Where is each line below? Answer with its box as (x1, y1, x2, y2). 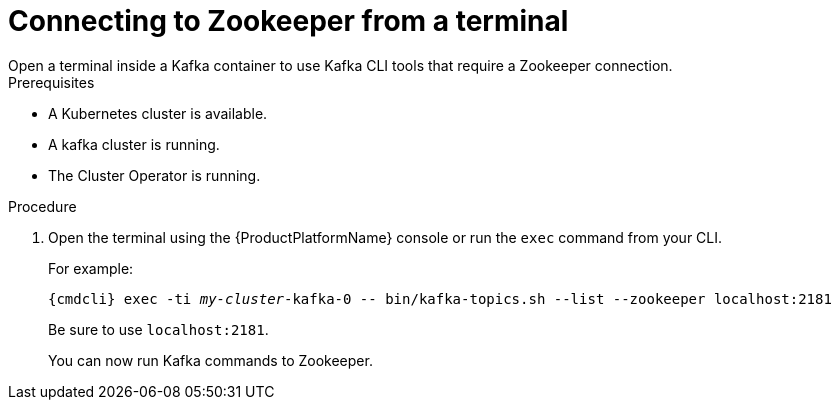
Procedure (8, 197, 77, 215)
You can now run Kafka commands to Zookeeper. (48, 351, 373, 369)
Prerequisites (8, 73, 95, 91)
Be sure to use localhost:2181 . (48, 320, 269, 338)
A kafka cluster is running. (48, 135, 220, 153)
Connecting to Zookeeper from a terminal (8, 4, 569, 38)
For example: (48, 259, 134, 277)
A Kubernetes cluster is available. (48, 104, 268, 122)
